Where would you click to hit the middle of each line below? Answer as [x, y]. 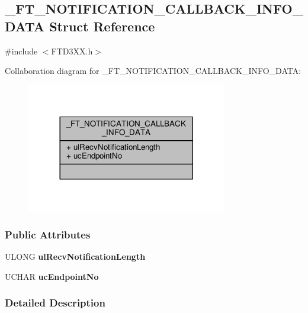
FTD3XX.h [72, 51]
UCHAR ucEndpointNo [52, 276]
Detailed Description [55, 303]
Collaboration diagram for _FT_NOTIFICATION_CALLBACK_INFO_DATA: [153, 71]
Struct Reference [102, 26]
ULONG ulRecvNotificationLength [75, 256]
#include [21, 51]
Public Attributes [48, 234]
